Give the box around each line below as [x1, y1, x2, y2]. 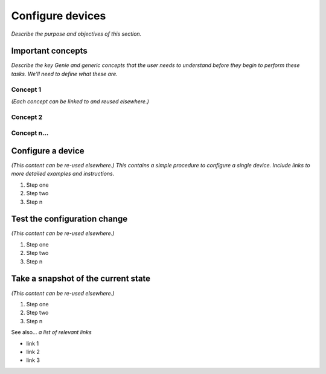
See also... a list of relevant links [11, 329, 92, 336]
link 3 [26, 356, 40, 364]
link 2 [26, 348, 40, 355]
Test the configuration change [11, 214, 128, 224]
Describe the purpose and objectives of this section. [11, 30, 142, 37]
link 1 [26, 340, 39, 347]
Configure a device [11, 146, 85, 156]
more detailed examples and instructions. [11, 170, 115, 178]
